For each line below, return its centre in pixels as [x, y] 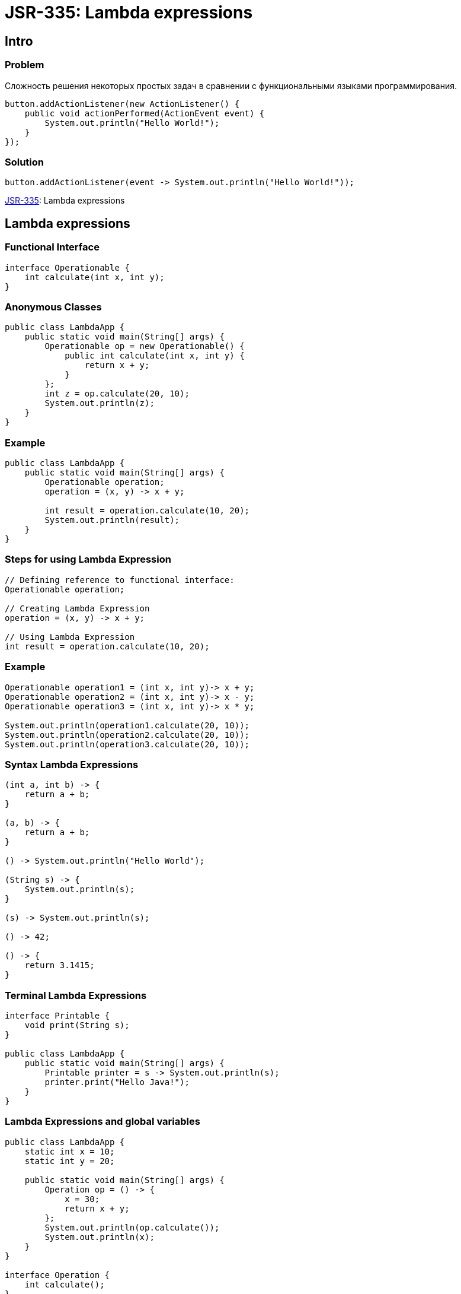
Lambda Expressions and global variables [103, 1122]
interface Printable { [57, 1016]
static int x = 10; [70, 1151]
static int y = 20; [70, 1161]
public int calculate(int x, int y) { [155, 356]
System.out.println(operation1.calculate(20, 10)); [127, 725]
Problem [25, 65]
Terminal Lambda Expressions [76, 995]
